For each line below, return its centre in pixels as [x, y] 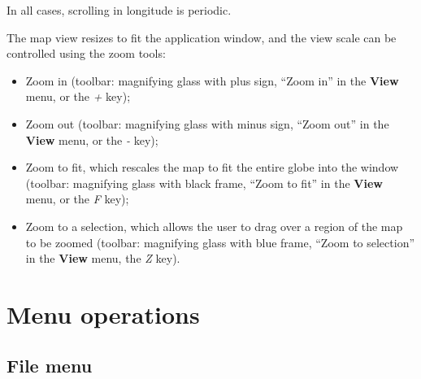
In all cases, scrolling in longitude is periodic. [119, 10]
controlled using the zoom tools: [86, 53]
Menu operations [103, 314]
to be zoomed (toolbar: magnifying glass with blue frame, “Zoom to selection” [220, 242]
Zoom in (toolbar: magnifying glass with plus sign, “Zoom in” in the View [212, 80]
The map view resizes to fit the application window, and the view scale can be [202, 37]
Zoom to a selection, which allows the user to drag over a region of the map [214, 226]
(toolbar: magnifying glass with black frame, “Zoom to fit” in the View [204, 183]
